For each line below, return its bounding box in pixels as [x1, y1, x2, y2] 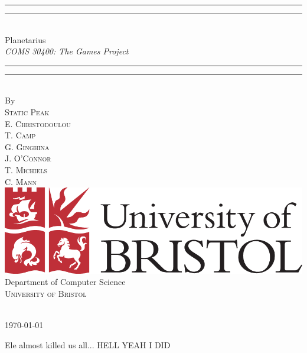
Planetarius [5, 33, 46, 46]
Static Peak [5, 105, 50, 118]
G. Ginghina [5, 140, 50, 153]
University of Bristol [5, 287, 87, 299]
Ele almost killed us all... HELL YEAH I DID [5, 338, 171, 351]
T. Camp [5, 129, 36, 141]
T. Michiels [5, 163, 48, 176]
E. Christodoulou [5, 117, 71, 129]
